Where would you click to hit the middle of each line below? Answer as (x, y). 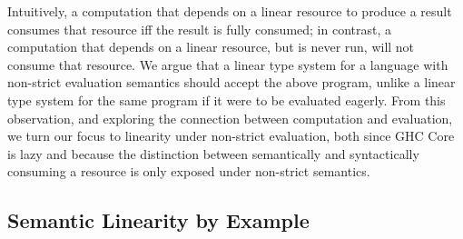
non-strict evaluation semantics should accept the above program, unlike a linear (231, 82)
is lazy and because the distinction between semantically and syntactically (213, 153)
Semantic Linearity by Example (158, 220)
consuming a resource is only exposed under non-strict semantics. (189, 171)
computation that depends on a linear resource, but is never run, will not (211, 47)
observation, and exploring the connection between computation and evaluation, (230, 118)
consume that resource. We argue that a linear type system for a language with (228, 64)
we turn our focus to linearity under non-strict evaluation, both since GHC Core (231, 136)
